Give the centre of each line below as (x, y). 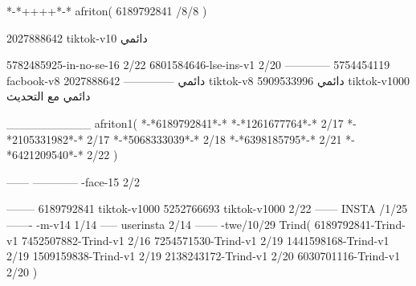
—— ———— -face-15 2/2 (73, 181)
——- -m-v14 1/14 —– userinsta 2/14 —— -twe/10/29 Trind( (159, 224)
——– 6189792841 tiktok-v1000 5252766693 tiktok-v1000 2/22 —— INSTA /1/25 (207, 208)
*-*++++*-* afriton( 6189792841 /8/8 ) (107, 10)
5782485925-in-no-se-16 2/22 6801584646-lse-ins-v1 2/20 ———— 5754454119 (198, 65)
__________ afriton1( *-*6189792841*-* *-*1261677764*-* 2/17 (175, 123)
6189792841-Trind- (360, 224)
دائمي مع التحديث (49, 96)
